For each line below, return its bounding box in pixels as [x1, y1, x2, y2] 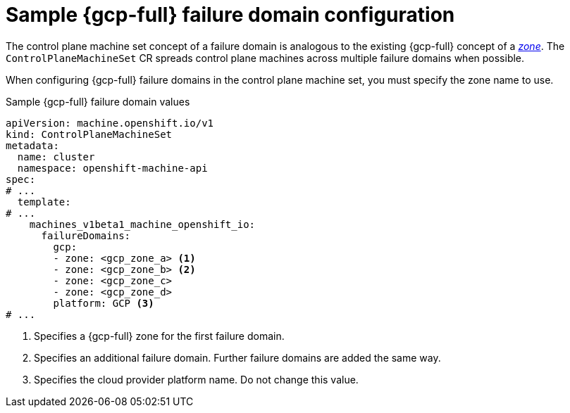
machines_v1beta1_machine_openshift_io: [29, 218, 256, 230]
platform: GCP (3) [53, 297, 154, 309]
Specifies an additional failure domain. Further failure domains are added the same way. [34, 351, 441, 364]
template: [17, 196, 71, 208]
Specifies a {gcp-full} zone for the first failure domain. [34, 329, 285, 342]
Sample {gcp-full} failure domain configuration [6, 3, 455, 27]
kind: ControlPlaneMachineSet [6, 128, 173, 140]
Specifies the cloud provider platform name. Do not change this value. [34, 373, 359, 386]
